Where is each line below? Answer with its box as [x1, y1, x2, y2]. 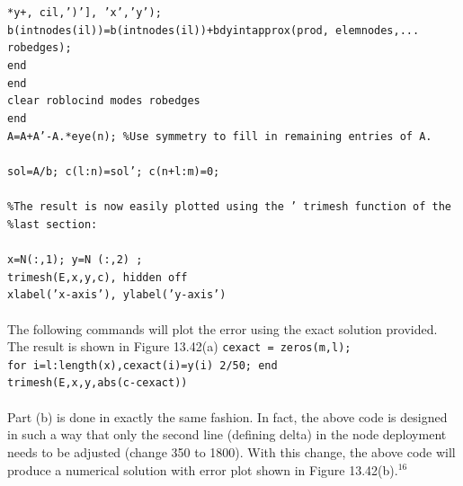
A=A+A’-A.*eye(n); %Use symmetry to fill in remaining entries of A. [7, 129, 432, 143]
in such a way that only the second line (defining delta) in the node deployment [7, 425, 447, 444]
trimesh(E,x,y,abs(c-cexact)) [7, 376, 188, 390]
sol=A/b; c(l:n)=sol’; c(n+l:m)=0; [7, 164, 220, 178]
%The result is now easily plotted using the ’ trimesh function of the [7, 200, 451, 214]
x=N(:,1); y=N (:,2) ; [7, 253, 143, 266]
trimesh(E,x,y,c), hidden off [7, 270, 188, 284]
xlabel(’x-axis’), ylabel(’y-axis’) [7, 288, 227, 302]
